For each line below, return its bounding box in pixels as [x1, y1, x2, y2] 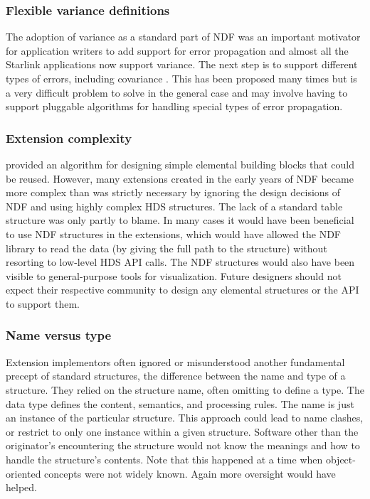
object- [325, 451, 356, 466]
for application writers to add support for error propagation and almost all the [6, 43, 349, 58]
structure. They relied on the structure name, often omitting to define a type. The [6, 382, 364, 397]
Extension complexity [6, 129, 132, 146]
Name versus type [6, 326, 112, 344]
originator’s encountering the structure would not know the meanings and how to [6, 438, 360, 453]
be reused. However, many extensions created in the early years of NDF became [6, 171, 354, 186]
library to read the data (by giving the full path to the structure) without [6, 240, 327, 255]
